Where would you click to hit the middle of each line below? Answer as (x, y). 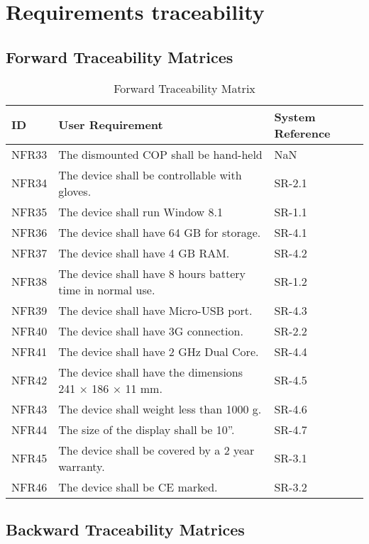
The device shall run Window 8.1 (141, 211)
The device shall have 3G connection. (151, 331)
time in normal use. (107, 289)
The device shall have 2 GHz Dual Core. (159, 351)
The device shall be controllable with (150, 174)
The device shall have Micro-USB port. (155, 310)
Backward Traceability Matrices (125, 529)
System (295, 116)
